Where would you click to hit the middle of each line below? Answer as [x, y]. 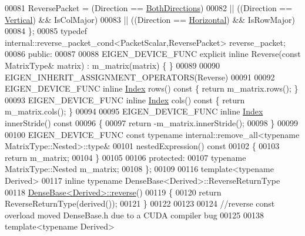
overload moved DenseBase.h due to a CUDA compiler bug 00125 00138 [134, 215]
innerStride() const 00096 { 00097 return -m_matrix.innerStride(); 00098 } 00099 [151, 122]
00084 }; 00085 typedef [46, 31]
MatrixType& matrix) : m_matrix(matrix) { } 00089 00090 [113, 65]
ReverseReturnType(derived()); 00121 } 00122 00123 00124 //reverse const [140, 203]
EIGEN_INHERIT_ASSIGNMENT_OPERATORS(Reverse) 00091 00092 [140, 77]
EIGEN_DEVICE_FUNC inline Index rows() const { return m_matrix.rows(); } [152, 88]
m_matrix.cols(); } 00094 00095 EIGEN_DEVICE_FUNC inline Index [134, 111]
